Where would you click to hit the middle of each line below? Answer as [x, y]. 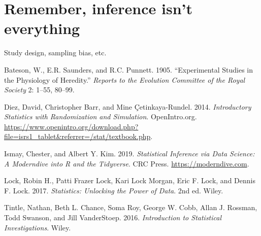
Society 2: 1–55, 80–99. [39, 90]
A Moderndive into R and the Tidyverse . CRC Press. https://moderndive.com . [127, 163]
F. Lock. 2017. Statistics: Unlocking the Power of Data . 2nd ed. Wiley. [114, 190]
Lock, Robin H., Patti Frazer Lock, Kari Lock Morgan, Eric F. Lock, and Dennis [130, 180]
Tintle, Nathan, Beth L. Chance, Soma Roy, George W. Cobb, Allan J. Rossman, [131, 207]
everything [42, 28]
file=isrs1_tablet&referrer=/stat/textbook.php [77, 136]
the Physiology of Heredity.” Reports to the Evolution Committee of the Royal [125, 79]
